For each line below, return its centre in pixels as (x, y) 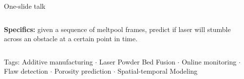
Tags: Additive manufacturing (48, 61)
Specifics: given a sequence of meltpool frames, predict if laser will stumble (117, 29)
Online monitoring (209, 61)
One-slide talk (25, 6)
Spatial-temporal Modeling (158, 71)
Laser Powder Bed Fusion (137, 61)
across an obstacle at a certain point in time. (71, 39)
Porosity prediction (83, 71)
